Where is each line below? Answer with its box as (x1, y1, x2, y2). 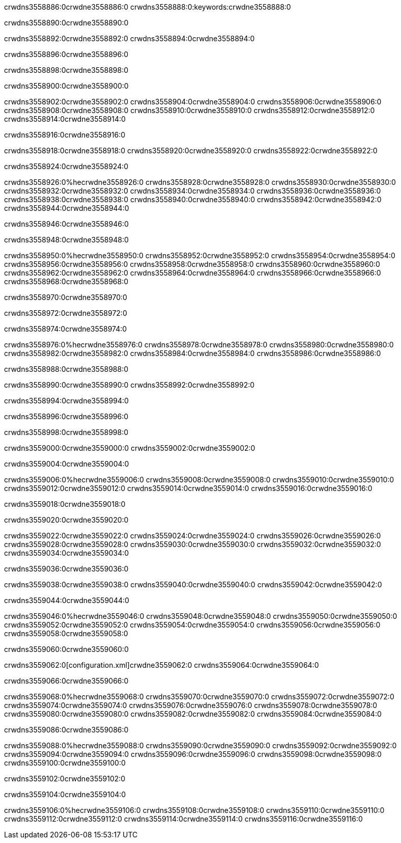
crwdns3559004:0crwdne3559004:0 (4, 459, 129, 468)
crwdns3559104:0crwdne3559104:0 (4, 790, 126, 799)
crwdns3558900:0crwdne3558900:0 (4, 81, 129, 90)
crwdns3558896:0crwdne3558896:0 (4, 50, 129, 59)
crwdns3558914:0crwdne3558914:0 (4, 115, 126, 123)
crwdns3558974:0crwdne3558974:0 (4, 324, 127, 333)
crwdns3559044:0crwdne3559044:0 (4, 596, 129, 605)
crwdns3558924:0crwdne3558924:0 (4, 162, 129, 171)
